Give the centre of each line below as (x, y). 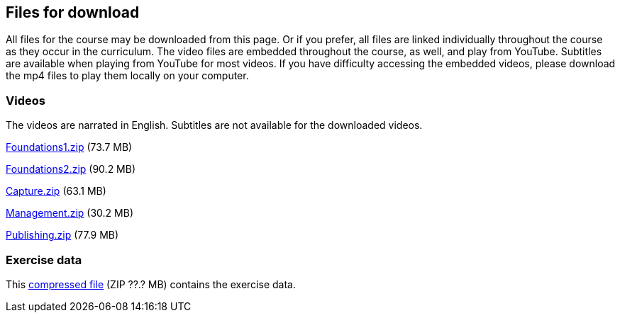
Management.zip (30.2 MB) (70, 213)
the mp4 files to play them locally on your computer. (127, 76)
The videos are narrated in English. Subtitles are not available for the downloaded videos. (214, 125)
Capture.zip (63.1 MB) (56, 191)
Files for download (73, 12)
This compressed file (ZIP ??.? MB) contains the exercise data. (151, 284)
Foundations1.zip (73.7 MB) (69, 147)
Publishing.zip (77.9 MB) (62, 235)
